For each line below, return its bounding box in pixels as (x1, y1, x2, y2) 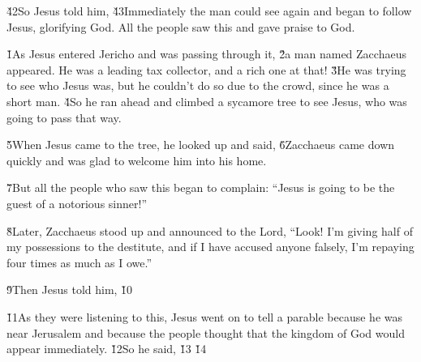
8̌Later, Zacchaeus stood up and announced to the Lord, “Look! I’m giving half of (6, 222, 413, 239)
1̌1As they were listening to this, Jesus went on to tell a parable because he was (6, 308, 403, 325)
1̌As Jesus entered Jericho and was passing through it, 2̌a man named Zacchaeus (6, 45, 406, 62)
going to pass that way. (6, 109, 122, 126)
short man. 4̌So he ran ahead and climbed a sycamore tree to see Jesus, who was (6, 92, 407, 109)
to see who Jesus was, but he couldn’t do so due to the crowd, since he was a (6, 77, 389, 94)
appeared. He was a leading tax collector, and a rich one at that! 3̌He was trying (6, 61, 406, 78)
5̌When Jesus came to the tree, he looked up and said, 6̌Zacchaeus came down (6, 136, 395, 153)
